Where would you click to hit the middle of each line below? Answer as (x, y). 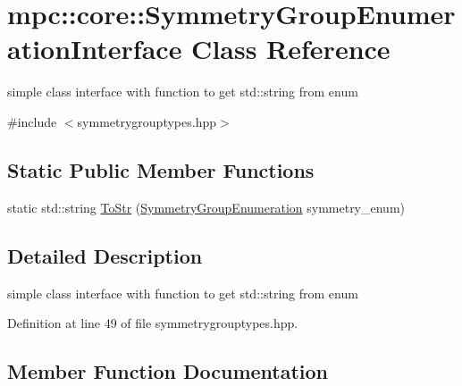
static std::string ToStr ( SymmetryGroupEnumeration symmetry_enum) (206, 207)
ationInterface (95, 49)
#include (32, 121)
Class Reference (291, 49)
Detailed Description (105, 255)
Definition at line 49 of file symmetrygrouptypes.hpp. (153, 323)
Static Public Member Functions (161, 169)
